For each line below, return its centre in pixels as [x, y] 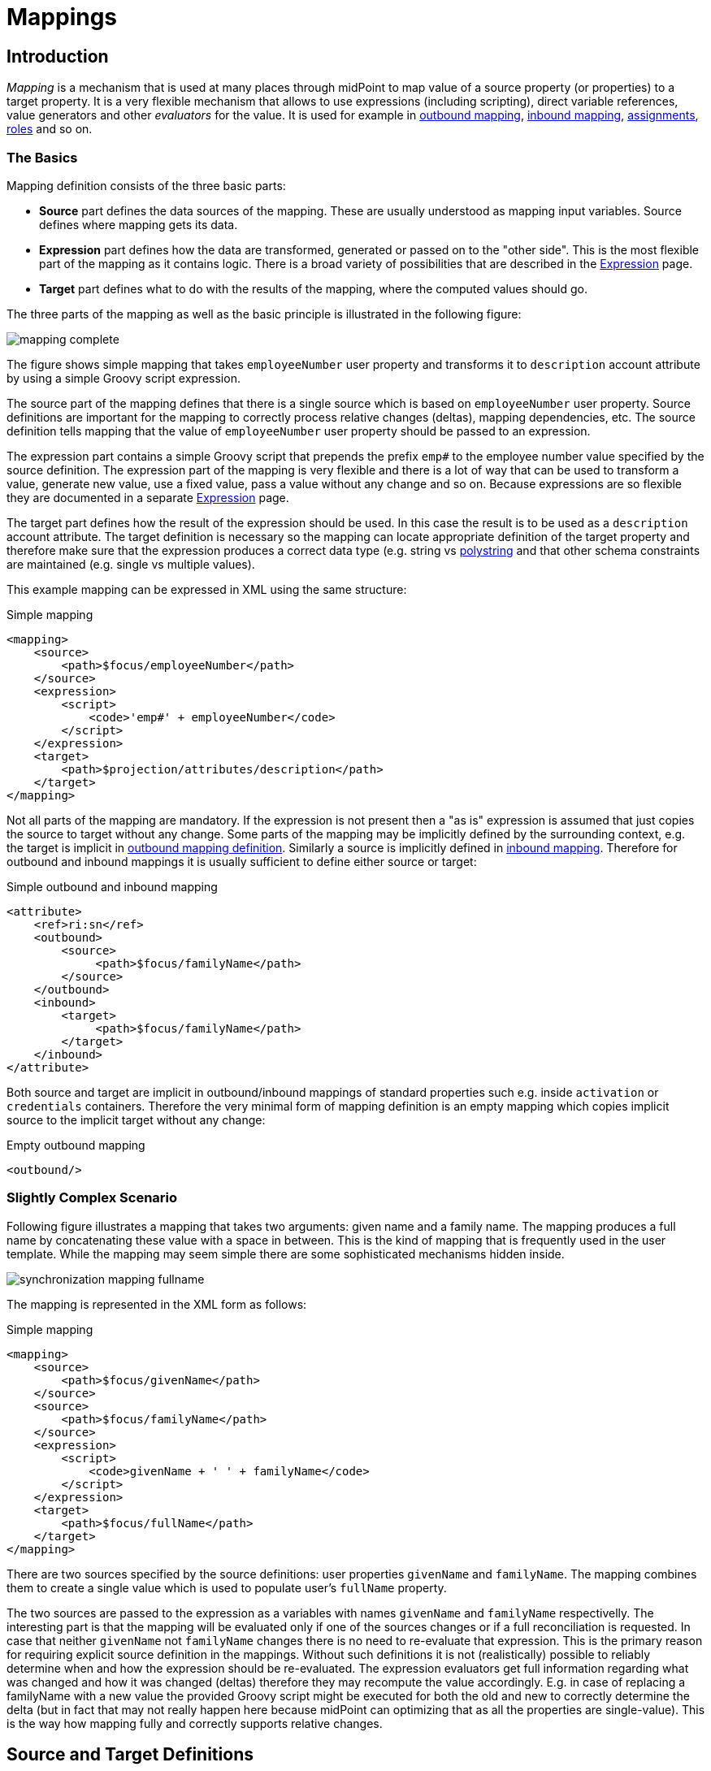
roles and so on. [50, 129]
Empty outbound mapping [76, 1145]
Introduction [58, 56]
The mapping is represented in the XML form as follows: [157, 1304]
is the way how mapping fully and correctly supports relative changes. [195, 1723]
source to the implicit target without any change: [136, 1119]
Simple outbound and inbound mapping [112, 886]
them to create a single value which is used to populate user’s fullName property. [227, 1587]
